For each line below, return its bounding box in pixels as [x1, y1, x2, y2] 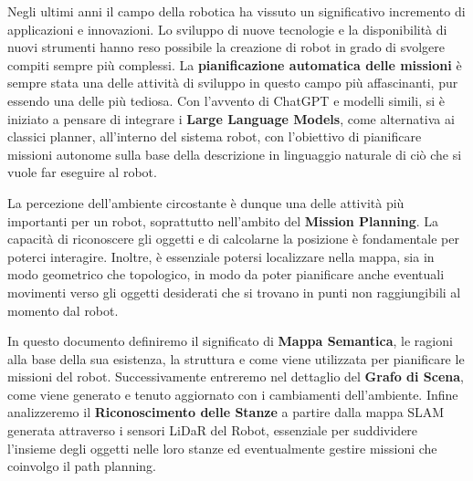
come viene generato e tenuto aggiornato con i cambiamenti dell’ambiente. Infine [7, 384, 458, 403]
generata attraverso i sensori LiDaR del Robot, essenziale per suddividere [7, 421, 418, 440]
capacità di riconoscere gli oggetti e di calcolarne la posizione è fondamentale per [7, 229, 459, 248]
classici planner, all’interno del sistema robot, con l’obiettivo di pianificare [7, 127, 422, 146]
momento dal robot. [7, 300, 119, 319]
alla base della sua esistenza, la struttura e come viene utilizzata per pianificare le [7, 349, 465, 368]
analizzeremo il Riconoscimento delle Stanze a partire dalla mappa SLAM [7, 403, 445, 422]
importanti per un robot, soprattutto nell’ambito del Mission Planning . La [7, 211, 439, 230]
